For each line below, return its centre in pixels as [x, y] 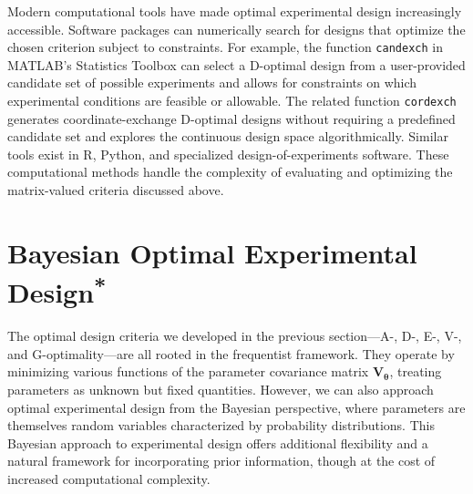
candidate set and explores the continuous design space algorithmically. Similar [228, 136]
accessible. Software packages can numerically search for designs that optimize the [236, 29]
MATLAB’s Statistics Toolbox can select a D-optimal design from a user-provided [236, 64]
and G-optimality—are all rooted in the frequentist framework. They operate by [231, 353]
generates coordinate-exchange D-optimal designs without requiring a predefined [231, 118]
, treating [416, 371]
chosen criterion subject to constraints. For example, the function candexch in [225, 47]
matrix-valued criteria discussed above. [116, 190]
